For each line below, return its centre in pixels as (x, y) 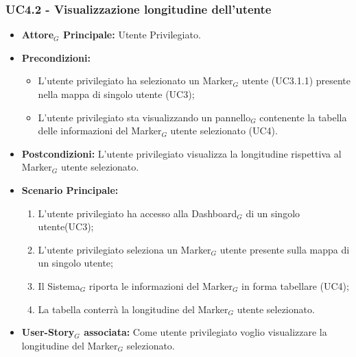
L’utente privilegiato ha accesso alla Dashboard (138, 213)
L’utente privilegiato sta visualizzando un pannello (144, 117)
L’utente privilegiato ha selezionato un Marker (135, 81)
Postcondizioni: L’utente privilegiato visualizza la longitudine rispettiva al (181, 153)
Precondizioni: (56, 57)
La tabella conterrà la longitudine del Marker (133, 309)
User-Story (48, 332)
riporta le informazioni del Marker (161, 285)
